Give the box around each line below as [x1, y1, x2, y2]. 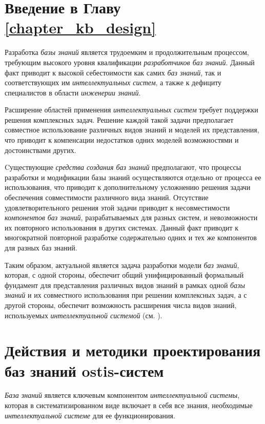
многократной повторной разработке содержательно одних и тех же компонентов [5, 232, 257, 243]
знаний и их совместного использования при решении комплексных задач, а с [5, 290, 247, 300]
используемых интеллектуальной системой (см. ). [5, 310, 162, 320]
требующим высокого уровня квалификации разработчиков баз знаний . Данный [5, 56, 255, 67]
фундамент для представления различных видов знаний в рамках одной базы [5, 279, 246, 290]
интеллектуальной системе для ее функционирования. [5, 410, 175, 420]
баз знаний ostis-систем [5, 360, 164, 381]
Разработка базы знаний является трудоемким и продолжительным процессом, [5, 47, 249, 57]
